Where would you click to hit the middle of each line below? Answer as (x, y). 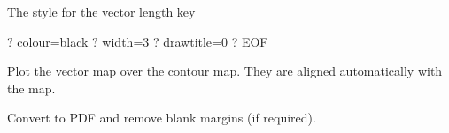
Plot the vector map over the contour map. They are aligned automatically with (225, 71)
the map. (31, 88)
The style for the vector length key (101, 11)
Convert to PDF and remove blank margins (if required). (162, 118)
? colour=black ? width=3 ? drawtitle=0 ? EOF (138, 41)
